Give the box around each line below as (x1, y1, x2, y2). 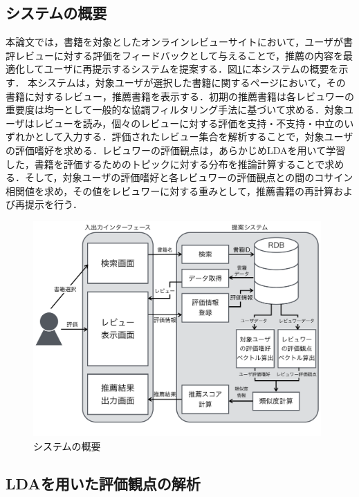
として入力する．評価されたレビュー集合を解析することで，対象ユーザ (34, 129, 353, 144)
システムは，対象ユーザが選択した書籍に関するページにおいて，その (37, 75, 346, 89)
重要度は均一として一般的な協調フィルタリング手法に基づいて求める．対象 (6, 102, 344, 117)
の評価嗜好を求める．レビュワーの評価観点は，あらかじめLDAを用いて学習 (6, 142, 346, 157)
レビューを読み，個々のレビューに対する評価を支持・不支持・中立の (34, 115, 344, 130)
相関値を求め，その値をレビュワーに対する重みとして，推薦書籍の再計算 (6, 183, 333, 198)
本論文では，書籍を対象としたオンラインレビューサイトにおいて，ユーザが (6, 35, 344, 49)
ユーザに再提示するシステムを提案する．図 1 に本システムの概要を (44, 62, 339, 76)
